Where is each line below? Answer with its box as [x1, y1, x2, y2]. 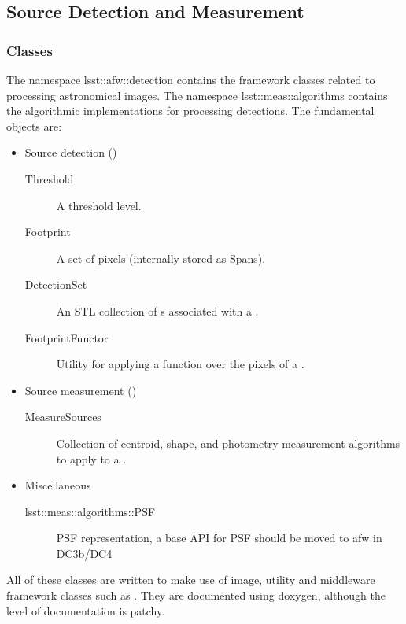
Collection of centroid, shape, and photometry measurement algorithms [56, 434, 400, 451]
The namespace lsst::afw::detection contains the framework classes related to [6, 72, 375, 87]
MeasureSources [24, 408, 101, 425]
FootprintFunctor [24, 329, 109, 345]
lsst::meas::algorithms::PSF [24, 503, 156, 519]
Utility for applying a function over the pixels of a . [56, 356, 304, 372]
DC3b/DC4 [56, 545, 113, 561]
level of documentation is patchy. [6, 602, 165, 618]
